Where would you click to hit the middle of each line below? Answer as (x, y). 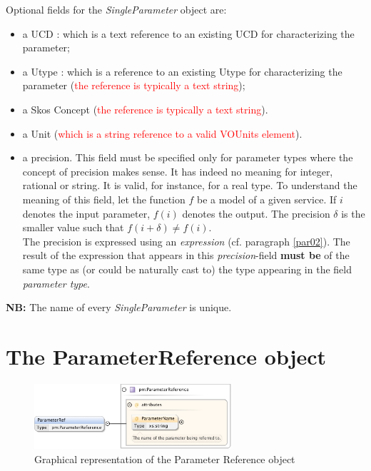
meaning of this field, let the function (104, 199)
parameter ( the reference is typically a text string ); (134, 85)
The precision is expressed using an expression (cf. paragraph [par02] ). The (186, 241)
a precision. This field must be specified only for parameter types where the (188, 157)
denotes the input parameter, (86, 213)
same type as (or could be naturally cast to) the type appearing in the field (187, 269)
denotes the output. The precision (256, 213)
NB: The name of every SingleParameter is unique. (119, 307)
